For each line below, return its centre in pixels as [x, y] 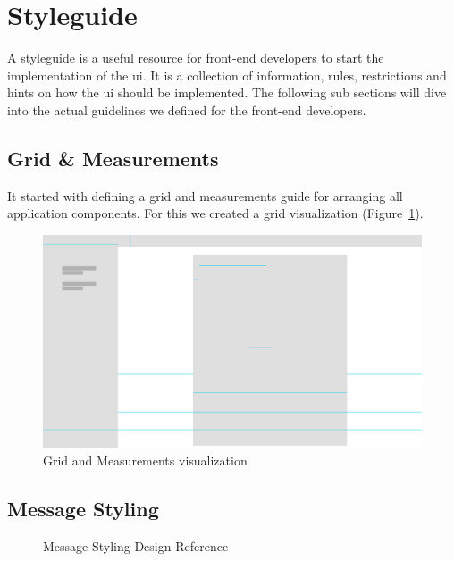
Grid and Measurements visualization [145, 460]
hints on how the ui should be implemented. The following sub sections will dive [227, 92]
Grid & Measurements [113, 158]
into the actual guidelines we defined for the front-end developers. [187, 109]
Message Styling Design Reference [136, 545]
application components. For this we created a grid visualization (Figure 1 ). [215, 213]
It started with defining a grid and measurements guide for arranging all [205, 195]
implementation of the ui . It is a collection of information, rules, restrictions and [227, 75]
